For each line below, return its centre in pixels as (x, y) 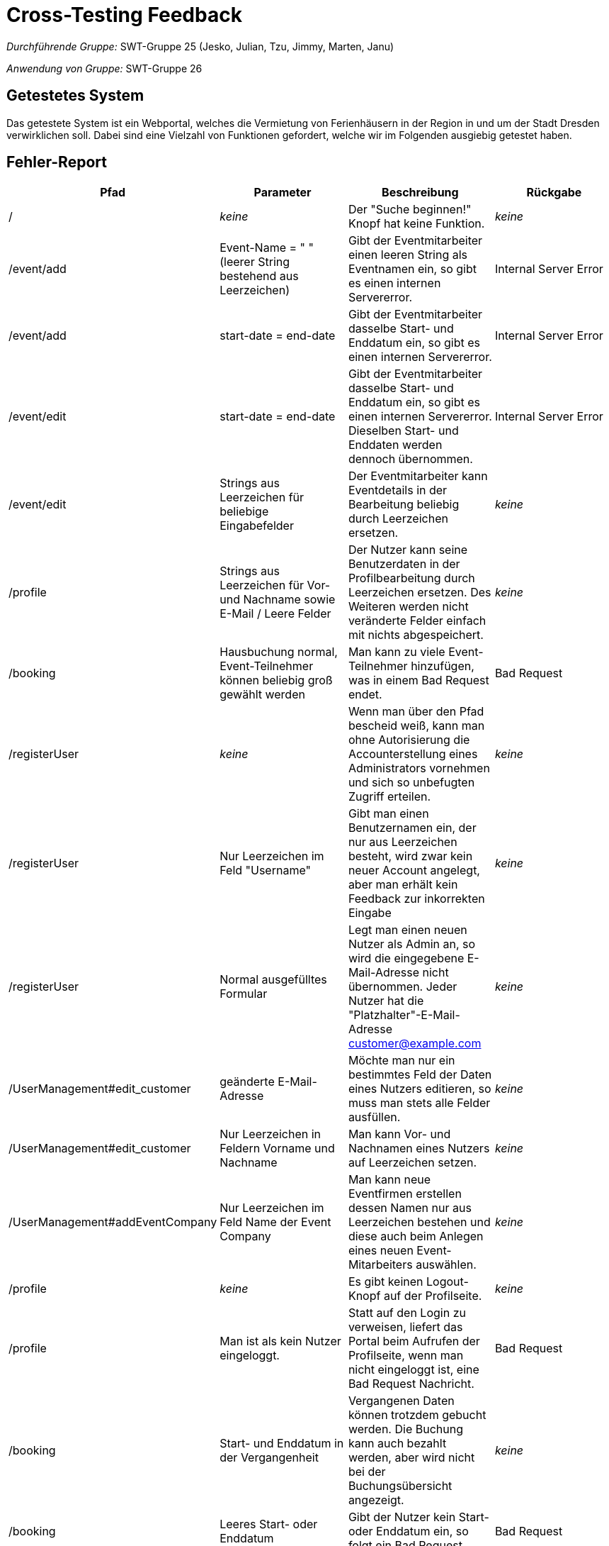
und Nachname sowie (278, 600)
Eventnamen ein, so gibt (412, 269)
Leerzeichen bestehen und (419, 1222)
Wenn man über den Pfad (416, 712)
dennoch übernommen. (410, 459)
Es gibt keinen (386, 1282)
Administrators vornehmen (419, 768)
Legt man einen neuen (408, 930)
